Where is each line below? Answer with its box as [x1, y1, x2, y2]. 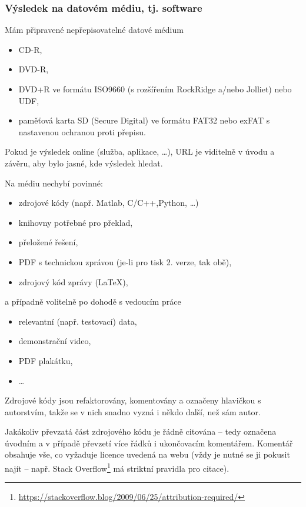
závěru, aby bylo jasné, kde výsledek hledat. [5, 156, 163, 169]
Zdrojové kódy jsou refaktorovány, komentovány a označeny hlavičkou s [5, 394, 261, 406]
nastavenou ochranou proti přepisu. [18, 125, 146, 138]
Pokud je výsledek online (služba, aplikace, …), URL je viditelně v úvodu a [5, 145, 275, 158]
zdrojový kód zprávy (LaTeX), [18, 275, 128, 288]
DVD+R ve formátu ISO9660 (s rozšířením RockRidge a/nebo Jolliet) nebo [18, 83, 292, 95]
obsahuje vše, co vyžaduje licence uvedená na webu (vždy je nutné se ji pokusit [5, 448, 290, 461]
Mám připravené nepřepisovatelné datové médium [5, 24, 184, 36]
